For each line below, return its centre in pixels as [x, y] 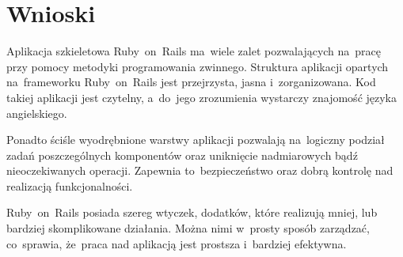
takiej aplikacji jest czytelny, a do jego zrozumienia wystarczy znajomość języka [202, 97]
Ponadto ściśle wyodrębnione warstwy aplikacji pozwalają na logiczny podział [196, 140]
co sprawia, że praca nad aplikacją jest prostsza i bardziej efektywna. [177, 243]
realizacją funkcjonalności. [70, 185]
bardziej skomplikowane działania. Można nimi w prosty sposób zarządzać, [188, 228]
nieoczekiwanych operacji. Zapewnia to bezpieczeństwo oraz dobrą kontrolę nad [200, 170]
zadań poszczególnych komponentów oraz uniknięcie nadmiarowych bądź [182, 155]
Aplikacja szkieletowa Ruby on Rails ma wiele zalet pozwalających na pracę [194, 51]
